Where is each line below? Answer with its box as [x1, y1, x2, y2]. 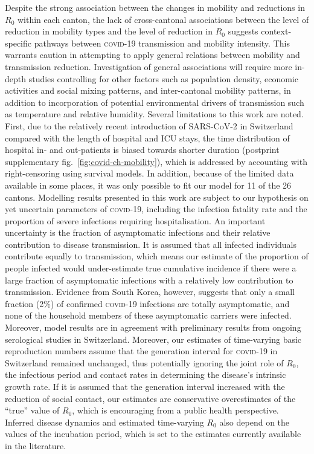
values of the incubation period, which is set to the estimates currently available [5, 427, 301, 440]
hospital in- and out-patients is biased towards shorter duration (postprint [5, 143, 280, 156]
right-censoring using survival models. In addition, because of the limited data [5, 167, 294, 180]
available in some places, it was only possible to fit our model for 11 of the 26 [5, 178, 292, 191]
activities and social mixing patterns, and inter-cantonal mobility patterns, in [5, 84, 291, 97]
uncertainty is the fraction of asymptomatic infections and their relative [5, 226, 271, 239]
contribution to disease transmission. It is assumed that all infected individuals [5, 238, 297, 250]
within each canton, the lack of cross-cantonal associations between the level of [17, 13, 309, 25]
